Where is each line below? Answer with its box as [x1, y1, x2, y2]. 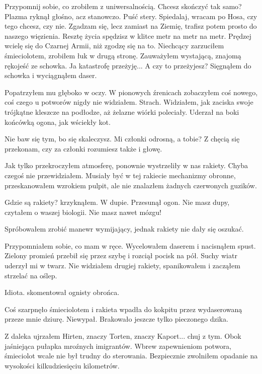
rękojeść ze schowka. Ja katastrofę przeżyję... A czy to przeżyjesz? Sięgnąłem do [5, 60, 251, 70]
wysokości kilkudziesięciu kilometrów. [5, 360, 120, 370]
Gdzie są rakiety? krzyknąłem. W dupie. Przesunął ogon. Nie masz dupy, [5, 197, 230, 207]
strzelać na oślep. [5, 270, 57, 280]
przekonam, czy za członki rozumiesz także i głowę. [5, 143, 162, 154]
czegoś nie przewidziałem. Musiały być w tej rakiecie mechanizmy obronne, [5, 170, 236, 180]
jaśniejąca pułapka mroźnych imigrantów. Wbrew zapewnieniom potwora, [5, 340, 232, 351]
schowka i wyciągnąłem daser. [5, 70, 97, 81]
